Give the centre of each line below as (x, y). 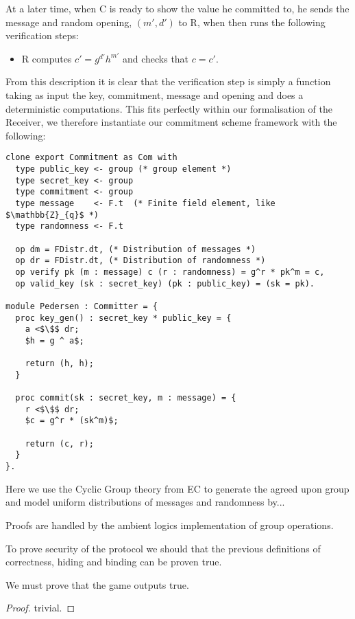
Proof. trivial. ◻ (40, 608)
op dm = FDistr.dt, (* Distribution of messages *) (136, 249)
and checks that (156, 58)
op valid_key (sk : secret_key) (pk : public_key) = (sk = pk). (165, 283)
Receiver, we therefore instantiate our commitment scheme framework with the (171, 122)
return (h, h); (59, 364)
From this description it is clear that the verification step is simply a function (168, 81)
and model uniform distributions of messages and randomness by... (145, 502)
